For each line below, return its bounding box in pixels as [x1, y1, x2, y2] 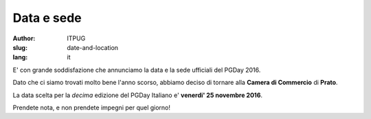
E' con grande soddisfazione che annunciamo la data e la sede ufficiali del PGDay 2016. [12, 66, 261, 74]
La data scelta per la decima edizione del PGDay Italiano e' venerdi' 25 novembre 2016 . [12, 91, 263, 99]
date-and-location [67, 43, 119, 51]
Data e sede [12, 10, 82, 25]
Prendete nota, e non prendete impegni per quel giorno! [12, 103, 171, 111]
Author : [12, 34, 36, 42]
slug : [12, 43, 27, 51]
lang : [12, 53, 28, 62]
